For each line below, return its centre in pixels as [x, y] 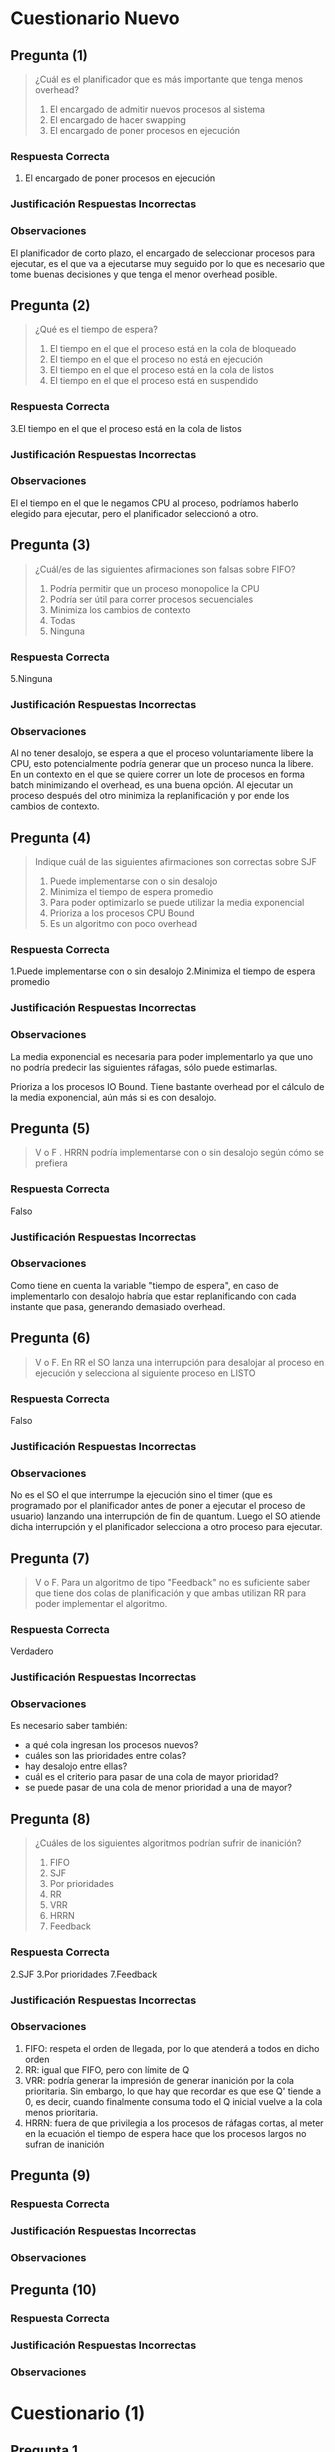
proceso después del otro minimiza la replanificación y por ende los [150, 796]
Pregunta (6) [50, 1338]
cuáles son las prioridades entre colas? [105, 1756]
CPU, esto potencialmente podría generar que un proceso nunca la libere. [162, 764]
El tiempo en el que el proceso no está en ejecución [156, 359]
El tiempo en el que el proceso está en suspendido [154, 381]
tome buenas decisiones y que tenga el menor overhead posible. [144, 274]
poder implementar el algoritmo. [101, 1603]
